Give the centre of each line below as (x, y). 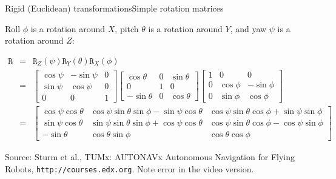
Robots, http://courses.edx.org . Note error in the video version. (129, 168)
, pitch (127, 28)
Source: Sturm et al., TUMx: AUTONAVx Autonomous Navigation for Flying (150, 157)
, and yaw (248, 28)
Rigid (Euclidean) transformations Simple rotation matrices (114, 8)
